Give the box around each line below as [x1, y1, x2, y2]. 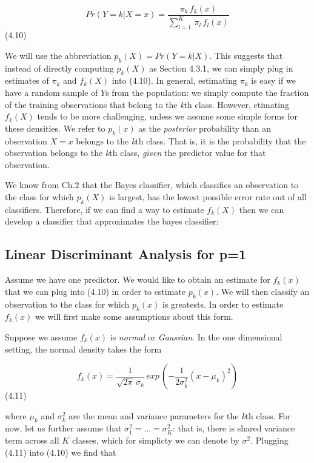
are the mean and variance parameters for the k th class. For [68, 409, 291, 422]
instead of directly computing [5, 61, 114, 74]
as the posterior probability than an [138, 121, 272, 134]
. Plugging [250, 434, 289, 447]
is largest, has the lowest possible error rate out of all [109, 190, 307, 203]
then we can [239, 203, 284, 215]
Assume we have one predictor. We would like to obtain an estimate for [5, 273, 270, 286]
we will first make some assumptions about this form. [35, 310, 233, 323]
